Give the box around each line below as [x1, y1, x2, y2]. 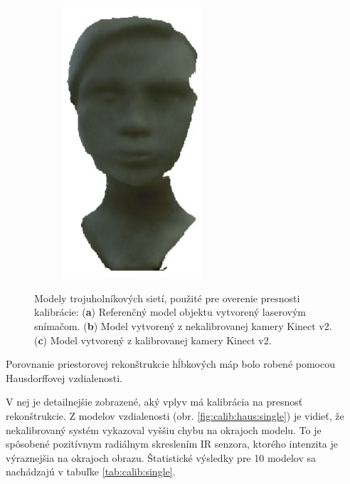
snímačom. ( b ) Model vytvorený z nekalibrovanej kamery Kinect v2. [34, 318, 332, 333]
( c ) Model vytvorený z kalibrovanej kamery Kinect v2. [34, 332, 272, 347]
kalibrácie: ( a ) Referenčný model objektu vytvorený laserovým [34, 304, 307, 319]
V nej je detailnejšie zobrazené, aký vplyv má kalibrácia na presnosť [6, 394, 303, 409]
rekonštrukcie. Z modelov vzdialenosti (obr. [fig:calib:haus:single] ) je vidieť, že [6, 408, 344, 423]
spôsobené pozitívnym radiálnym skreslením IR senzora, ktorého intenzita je [6, 436, 339, 451]
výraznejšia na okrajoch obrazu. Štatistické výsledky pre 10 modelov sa [6, 450, 317, 465]
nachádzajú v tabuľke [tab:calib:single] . [6, 464, 176, 479]
